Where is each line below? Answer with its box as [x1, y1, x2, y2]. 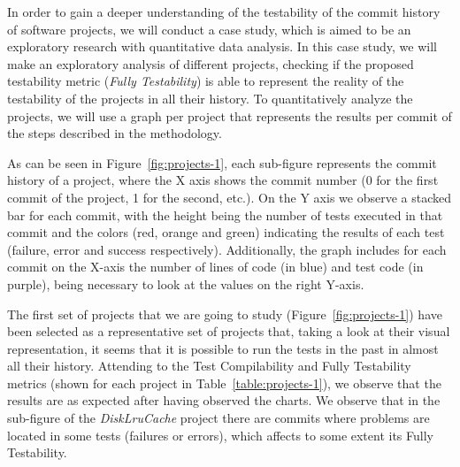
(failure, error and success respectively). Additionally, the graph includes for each [7, 240, 447, 258]
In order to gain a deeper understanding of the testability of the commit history [7, 3, 441, 20]
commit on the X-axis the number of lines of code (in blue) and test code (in [7, 257, 424, 276]
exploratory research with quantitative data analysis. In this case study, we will [7, 37, 437, 56]
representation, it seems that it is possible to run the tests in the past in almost [7, 339, 439, 357]
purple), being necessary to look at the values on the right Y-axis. [7, 274, 364, 293]
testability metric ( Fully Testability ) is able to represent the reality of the [7, 72, 404, 90]
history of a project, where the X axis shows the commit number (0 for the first [7, 171, 439, 189]
